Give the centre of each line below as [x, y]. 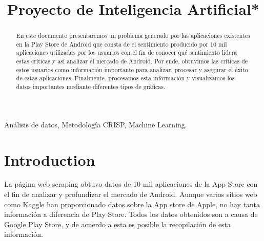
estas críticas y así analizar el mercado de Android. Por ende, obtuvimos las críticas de [132, 61]
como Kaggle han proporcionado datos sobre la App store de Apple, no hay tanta [132, 204]
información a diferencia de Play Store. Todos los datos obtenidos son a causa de [131, 214]
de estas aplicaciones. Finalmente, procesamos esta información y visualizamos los [125, 78]
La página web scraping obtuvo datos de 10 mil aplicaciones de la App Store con [131, 184]
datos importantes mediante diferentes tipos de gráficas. [91, 87]
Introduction [50, 159]
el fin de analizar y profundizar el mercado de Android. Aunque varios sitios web [131, 194]
